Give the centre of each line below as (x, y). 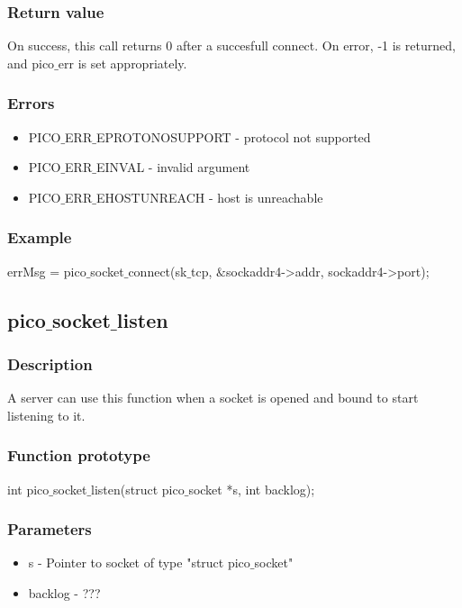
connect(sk (158, 271)
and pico (31, 63)
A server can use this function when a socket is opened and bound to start (213, 398)
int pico (28, 489)
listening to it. (46, 415)
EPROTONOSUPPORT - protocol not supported (233, 136)
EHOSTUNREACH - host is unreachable (209, 197)
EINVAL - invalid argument (173, 167)
